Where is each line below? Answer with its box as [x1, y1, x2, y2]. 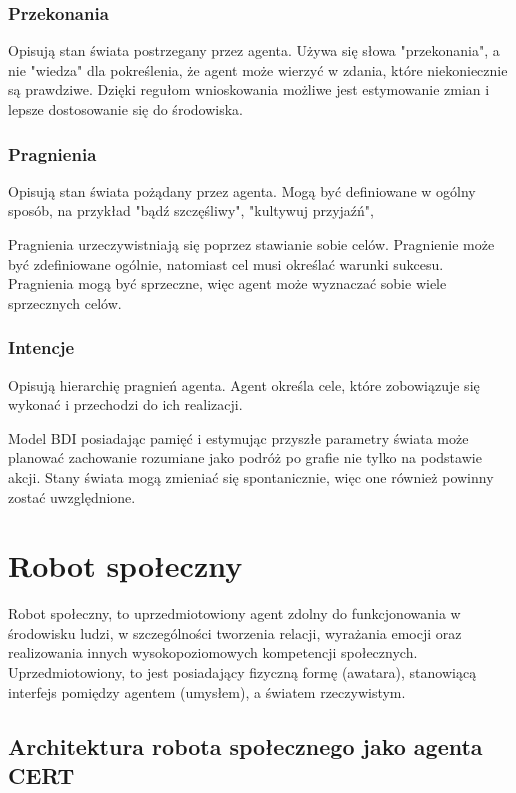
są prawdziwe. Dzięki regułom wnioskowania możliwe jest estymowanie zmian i [8, 79, 490, 100]
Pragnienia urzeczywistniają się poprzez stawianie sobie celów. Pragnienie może [8, 234, 495, 254]
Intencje [8, 335, 75, 360]
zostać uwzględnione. [8, 486, 136, 507]
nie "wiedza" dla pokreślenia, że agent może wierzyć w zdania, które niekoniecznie [8, 59, 508, 80]
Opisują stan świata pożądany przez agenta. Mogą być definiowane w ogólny [8, 180, 476, 201]
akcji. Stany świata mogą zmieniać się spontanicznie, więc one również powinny [8, 466, 494, 487]
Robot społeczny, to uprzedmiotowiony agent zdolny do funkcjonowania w [8, 603, 461, 624]
